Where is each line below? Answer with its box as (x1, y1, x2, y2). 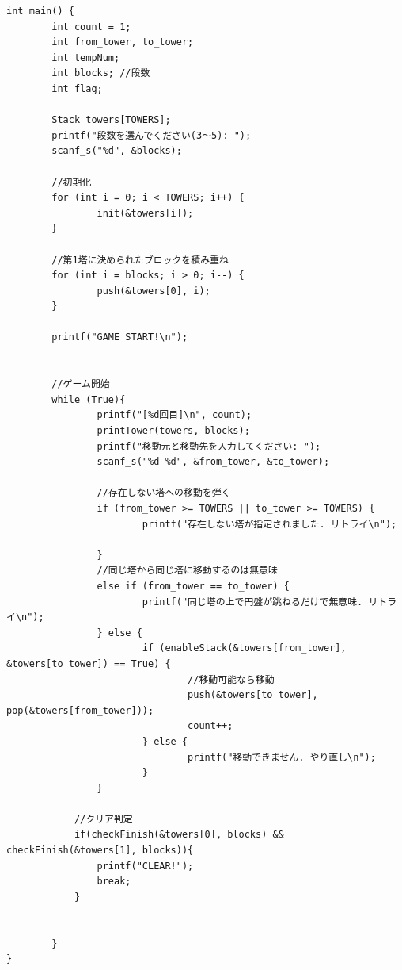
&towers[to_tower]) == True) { (6, 658, 171, 669)
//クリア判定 (74, 813, 133, 825)
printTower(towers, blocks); (97, 425, 250, 437)
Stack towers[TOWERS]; (51, 114, 171, 126)
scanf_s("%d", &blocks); (51, 145, 182, 157)
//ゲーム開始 (51, 378, 110, 390)
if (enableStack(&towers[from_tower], (142, 642, 347, 654)
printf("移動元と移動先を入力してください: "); (97, 440, 321, 452)
